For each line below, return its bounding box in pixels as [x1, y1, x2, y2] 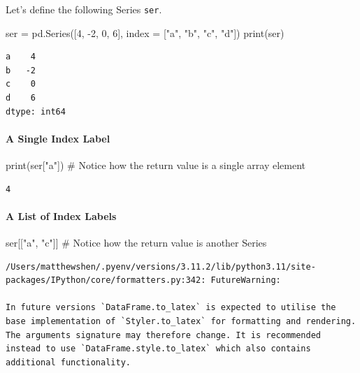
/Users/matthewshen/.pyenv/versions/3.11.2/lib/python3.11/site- [6, 261, 316, 272]
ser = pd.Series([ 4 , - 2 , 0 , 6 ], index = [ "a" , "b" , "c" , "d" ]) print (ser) [6, 25, 285, 40]
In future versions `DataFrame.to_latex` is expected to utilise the [6, 302, 336, 313]
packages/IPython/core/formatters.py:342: [6, 275, 206, 286]
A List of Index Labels [6, 208, 117, 223]
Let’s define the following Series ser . [6, 2, 162, 16]
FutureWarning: [210, 275, 281, 286]
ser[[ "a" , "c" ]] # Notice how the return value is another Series [6, 235, 267, 249]
